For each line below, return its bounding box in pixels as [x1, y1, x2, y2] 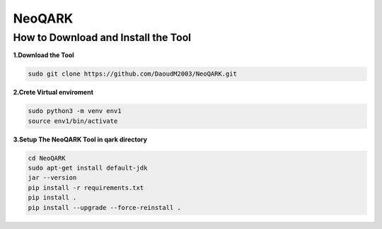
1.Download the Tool [13, 51, 74, 59]
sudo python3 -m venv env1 [28, 107, 122, 115]
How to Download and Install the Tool [13, 31, 191, 44]
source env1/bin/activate [28, 117, 118, 125]
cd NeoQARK [28, 154, 66, 162]
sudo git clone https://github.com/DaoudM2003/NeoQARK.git [28, 70, 237, 78]
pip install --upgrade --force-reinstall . [28, 204, 182, 211]
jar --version [28, 174, 77, 182]
